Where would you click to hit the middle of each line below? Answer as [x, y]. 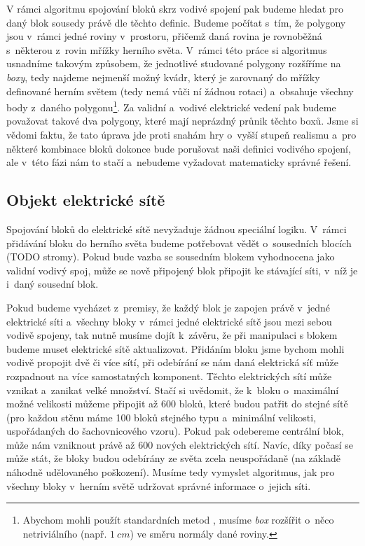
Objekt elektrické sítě [86, 200]
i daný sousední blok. [53, 284]
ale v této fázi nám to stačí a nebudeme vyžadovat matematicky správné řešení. [179, 162]
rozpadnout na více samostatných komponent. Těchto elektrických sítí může [169, 376]
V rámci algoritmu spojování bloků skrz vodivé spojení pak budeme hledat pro [175, 8]
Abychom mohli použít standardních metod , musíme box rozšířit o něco [178, 520]
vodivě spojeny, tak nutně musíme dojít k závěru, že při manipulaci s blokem [172, 335]
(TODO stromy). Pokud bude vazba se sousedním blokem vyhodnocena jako [171, 257]
